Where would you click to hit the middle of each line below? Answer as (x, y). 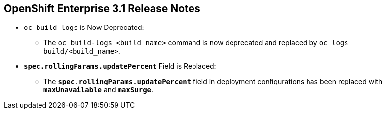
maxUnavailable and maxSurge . (98, 90)
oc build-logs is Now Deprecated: (84, 28)
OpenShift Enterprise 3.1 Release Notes (102, 9)
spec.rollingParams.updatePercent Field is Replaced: (120, 66)
